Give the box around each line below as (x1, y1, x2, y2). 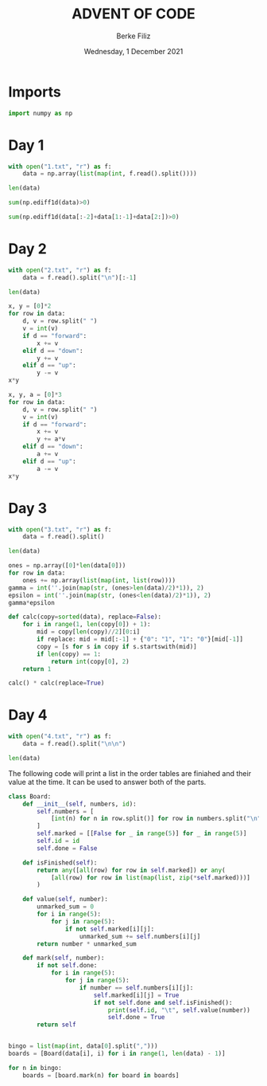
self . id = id (37, 837, 80, 845)
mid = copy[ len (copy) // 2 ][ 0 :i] (37, 628, 141, 636)
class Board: (8, 792, 52, 801)
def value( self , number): (22, 896, 109, 904)
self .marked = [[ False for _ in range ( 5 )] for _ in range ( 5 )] (37, 829, 247, 837)
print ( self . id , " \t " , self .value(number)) (107, 1006, 250, 1014)
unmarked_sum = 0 (37, 903, 94, 911)
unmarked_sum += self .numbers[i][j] (79, 932, 201, 940)
